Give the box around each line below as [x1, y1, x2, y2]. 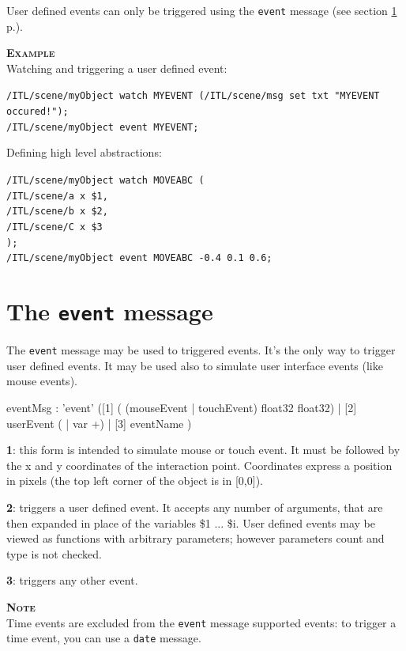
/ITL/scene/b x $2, [6, 206, 108, 218]
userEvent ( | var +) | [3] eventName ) [6, 414, 192, 431]
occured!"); [6, 106, 69, 118]
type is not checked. [6, 545, 103, 562]
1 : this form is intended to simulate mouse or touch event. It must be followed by [6, 441, 400, 458]
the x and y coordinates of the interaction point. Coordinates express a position [6, 456, 393, 473]
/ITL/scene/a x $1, [6, 190, 108, 202]
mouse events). [6, 373, 77, 389]
